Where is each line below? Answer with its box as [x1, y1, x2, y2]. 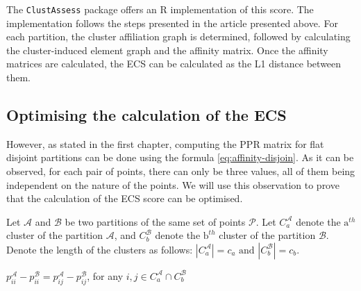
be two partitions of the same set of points [65, 214, 246, 228]
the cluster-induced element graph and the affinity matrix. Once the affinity [6, 42, 328, 57]
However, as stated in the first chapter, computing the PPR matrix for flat [6, 136, 324, 151]
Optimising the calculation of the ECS [6, 104, 287, 126]
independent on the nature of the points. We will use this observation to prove [6, 177, 339, 192]
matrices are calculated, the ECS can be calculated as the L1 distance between [6, 56, 342, 71]
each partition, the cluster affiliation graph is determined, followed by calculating [6, 29, 351, 44]
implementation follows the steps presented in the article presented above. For [6, 15, 338, 30]
